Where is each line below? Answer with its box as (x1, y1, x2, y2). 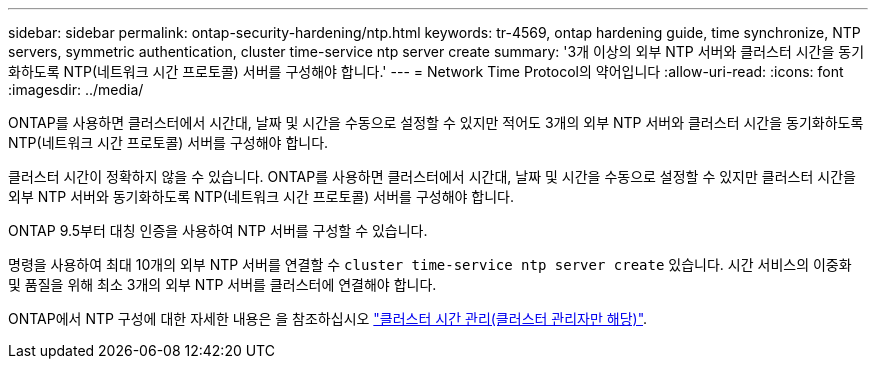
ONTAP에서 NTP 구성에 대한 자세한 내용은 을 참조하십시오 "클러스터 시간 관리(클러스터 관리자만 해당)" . (8, 310, 648, 327)
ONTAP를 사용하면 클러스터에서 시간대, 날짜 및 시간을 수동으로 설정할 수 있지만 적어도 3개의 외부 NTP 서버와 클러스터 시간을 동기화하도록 (8, 114, 864, 131)
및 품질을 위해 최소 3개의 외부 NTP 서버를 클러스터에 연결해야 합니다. (8, 276, 437, 293)
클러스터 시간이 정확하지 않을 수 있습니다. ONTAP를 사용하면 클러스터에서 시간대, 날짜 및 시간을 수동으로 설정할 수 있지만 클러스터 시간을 (8, 168, 856, 185)
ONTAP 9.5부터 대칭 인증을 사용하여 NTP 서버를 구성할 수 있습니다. (8, 222, 428, 239)
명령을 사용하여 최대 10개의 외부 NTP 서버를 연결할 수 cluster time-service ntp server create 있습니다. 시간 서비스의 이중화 (8, 256, 852, 273)
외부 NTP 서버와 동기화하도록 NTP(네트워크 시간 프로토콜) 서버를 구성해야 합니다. (8, 188, 515, 205)
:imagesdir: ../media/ (8, 81, 144, 98)
